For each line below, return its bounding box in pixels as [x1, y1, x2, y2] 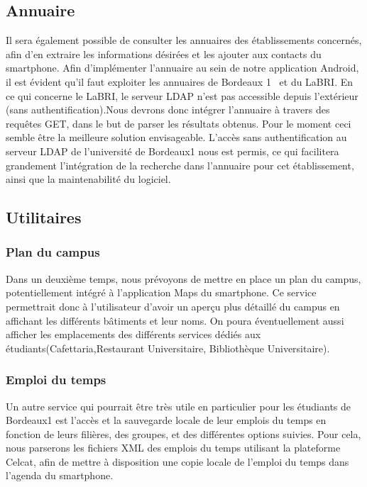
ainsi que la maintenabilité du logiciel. [6, 172, 171, 186]
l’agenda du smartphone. [6, 468, 114, 483]
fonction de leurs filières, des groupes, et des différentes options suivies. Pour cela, [6, 426, 361, 441]
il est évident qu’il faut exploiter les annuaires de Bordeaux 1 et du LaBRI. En [6, 74, 353, 89]
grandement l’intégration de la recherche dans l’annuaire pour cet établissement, [6, 157, 354, 172]
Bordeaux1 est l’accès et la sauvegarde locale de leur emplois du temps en [6, 413, 327, 427]
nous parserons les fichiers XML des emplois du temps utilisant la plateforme [6, 440, 341, 455]
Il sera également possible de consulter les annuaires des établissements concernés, [6, 33, 362, 47]
